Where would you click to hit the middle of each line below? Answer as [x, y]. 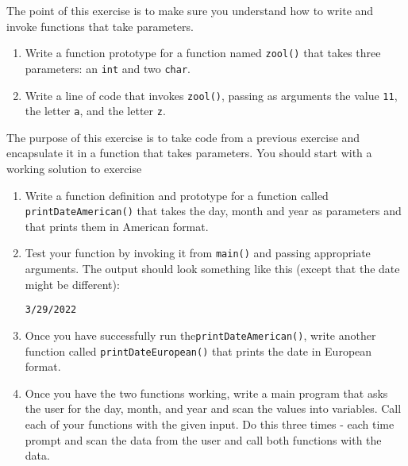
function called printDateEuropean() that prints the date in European [198, 350]
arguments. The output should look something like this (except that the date [212, 269]
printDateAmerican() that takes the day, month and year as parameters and [213, 211]
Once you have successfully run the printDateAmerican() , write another [200, 335]
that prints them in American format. [117, 226]
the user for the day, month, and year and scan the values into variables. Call [213, 408]
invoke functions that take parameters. [100, 26]
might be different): [72, 284]
